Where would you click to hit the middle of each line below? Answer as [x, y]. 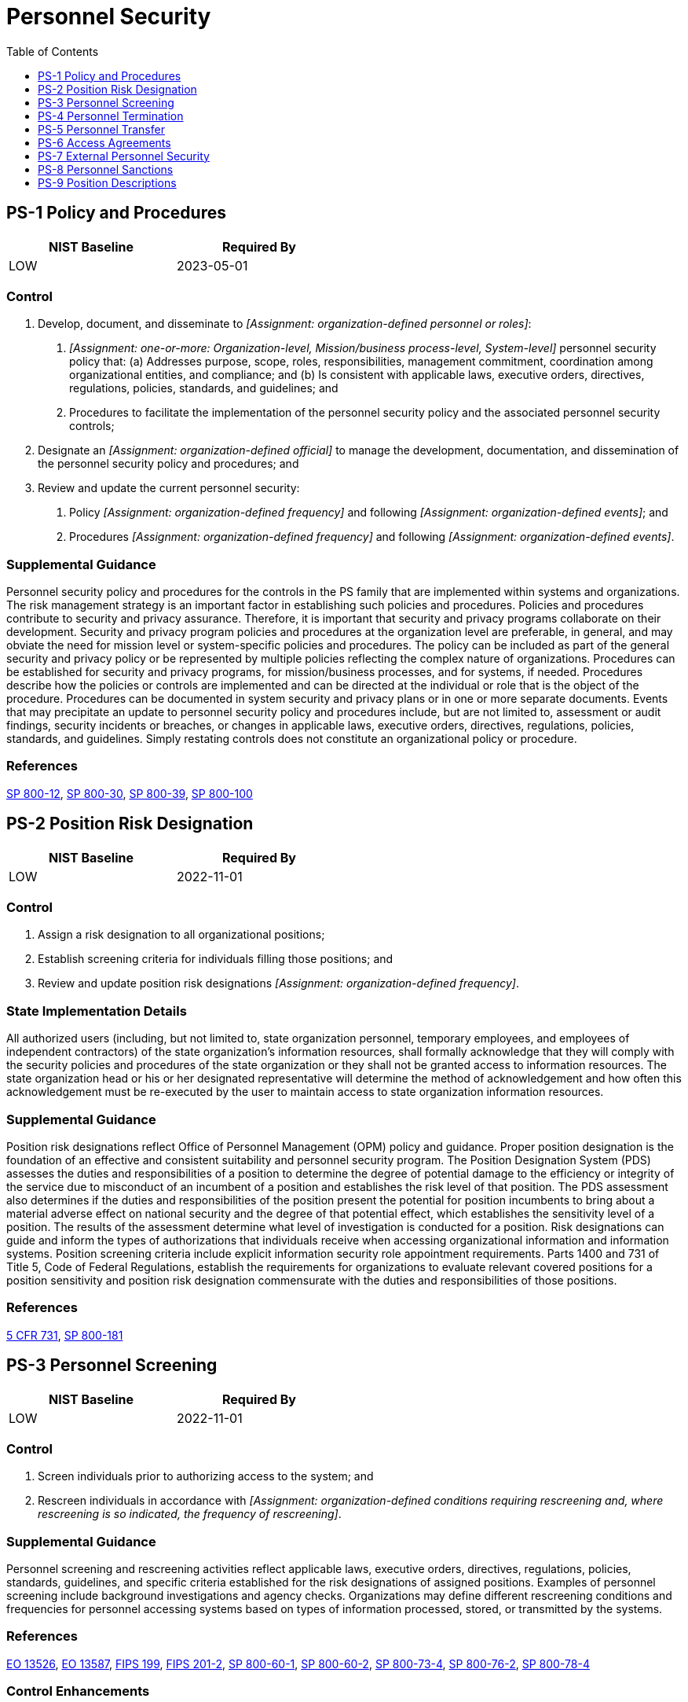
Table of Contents [53, 51]
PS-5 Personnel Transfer [101, 129]
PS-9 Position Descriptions [107, 182]
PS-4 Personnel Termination [111, 116]
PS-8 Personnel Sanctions [106, 169]
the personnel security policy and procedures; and [168, 464]
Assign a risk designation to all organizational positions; [181, 935]
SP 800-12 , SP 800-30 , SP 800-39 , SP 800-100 [130, 793]
